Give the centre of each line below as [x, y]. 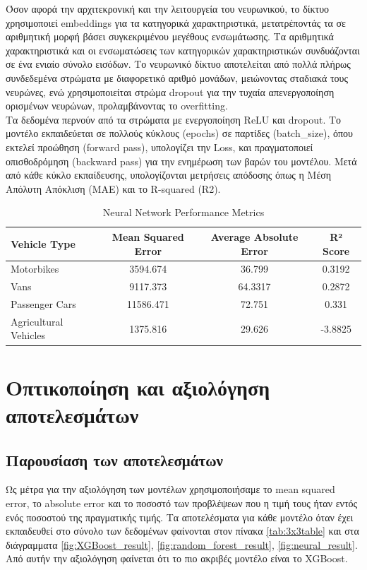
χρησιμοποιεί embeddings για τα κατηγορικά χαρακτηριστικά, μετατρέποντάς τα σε [176, 22]
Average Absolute [254, 236]
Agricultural [37, 321]
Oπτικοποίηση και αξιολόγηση [138, 387]
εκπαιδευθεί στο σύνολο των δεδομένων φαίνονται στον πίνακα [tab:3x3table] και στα [182, 531]
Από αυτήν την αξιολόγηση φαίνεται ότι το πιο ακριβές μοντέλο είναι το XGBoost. [177, 558]
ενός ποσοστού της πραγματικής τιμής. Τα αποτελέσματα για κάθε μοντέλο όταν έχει [180, 517]
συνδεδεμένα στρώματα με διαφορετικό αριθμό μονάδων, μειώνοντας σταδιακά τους [177, 77]
